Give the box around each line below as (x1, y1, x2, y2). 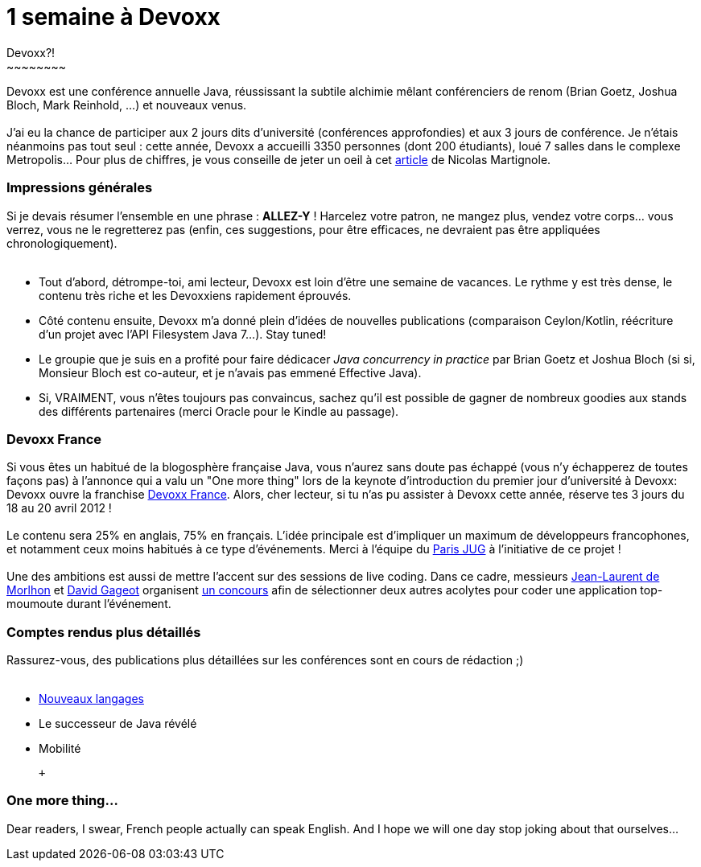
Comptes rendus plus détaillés (6, 623, 201, 640)
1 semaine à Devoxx (6, 3, 221, 31)
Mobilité (39, 742, 81, 755)
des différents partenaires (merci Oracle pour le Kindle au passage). (39, 404, 399, 418)
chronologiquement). (6, 236, 118, 250)
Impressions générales (6, 179, 153, 196)
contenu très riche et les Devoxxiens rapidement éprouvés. (39, 288, 352, 302)
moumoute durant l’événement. (6, 597, 171, 611)
